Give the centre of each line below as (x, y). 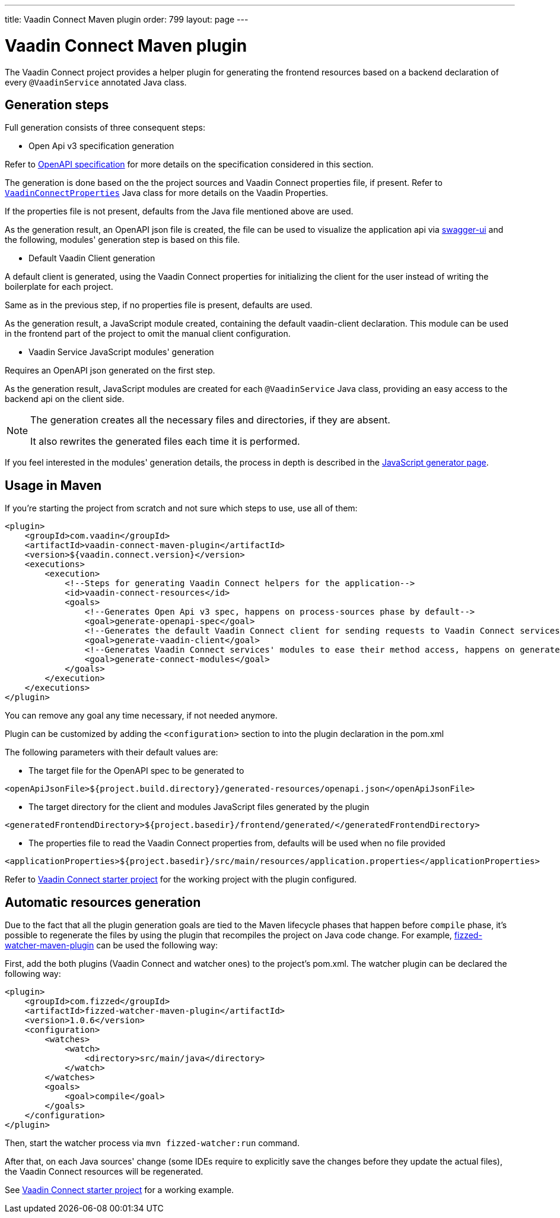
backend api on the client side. (65, 399)
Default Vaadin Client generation (92, 258)
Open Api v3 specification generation (101, 146)
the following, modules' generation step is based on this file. (122, 240)
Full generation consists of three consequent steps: (105, 128)
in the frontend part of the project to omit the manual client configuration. (148, 334)
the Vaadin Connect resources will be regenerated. (104, 1172)
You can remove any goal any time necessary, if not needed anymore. (141, 716)
